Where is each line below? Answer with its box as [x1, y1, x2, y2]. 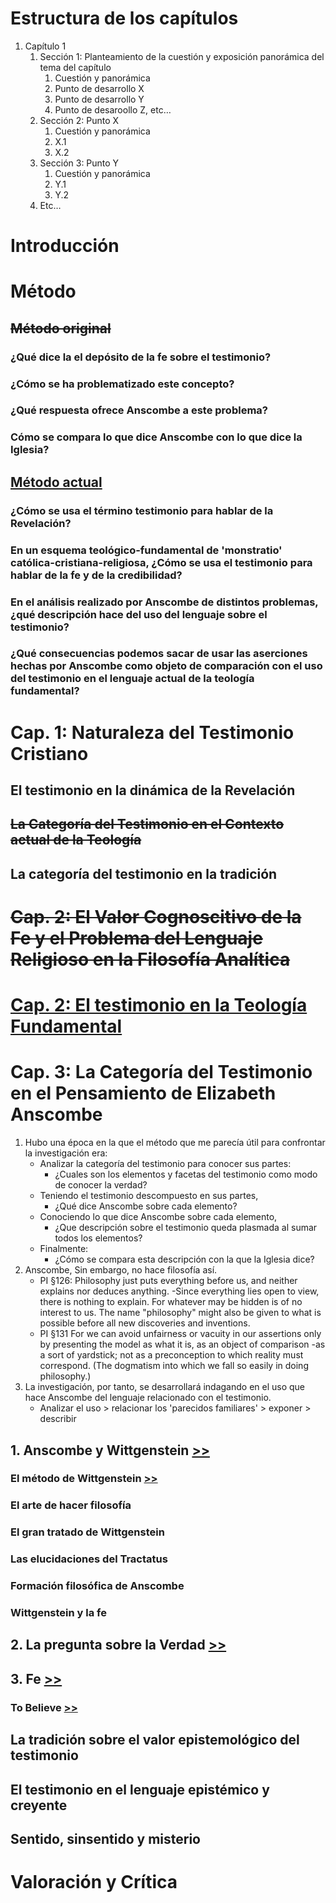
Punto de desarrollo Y [54, 93, 145, 105]
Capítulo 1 [24, 40, 67, 52]
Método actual [10, 473, 103, 491]
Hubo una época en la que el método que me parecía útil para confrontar [24, 1137, 326, 1149]
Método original [10, 320, 112, 337]
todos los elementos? [54, 1232, 143, 1244]
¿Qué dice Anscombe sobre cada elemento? [54, 1200, 238, 1212]
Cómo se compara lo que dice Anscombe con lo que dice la [10, 430, 303, 444]
